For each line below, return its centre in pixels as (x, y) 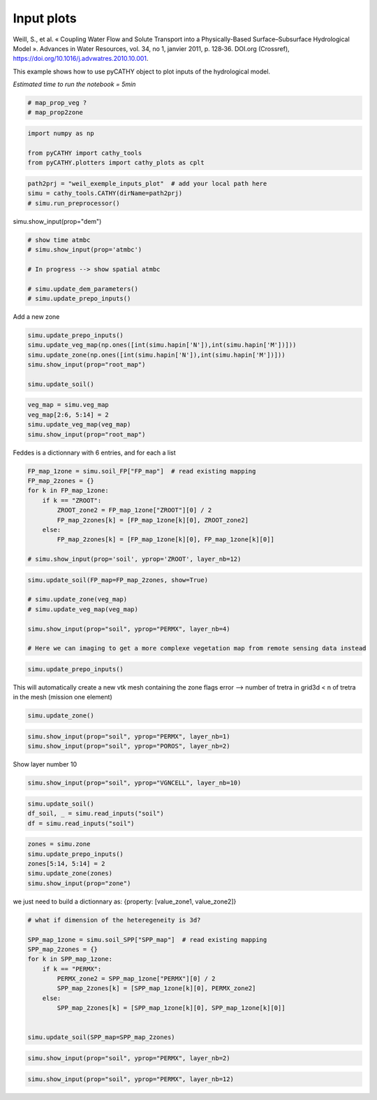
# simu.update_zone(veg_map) (77, 599)
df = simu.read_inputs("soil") (81, 823)
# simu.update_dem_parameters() (83, 289)
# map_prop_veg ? (57, 103)
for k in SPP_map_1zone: (70, 959)
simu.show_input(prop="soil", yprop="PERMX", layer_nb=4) (129, 629)
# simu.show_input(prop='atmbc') (85, 249)
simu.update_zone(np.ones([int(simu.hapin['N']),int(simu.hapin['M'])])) (156, 355)
